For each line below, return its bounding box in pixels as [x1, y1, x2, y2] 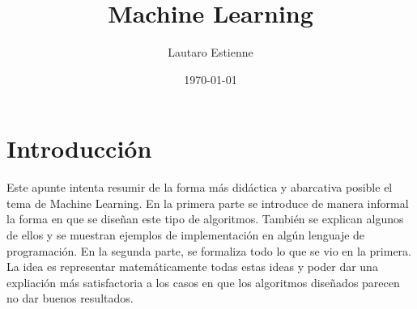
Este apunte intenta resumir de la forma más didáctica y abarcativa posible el [6, 179, 393, 196]
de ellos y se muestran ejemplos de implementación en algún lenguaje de [6, 226, 365, 243]
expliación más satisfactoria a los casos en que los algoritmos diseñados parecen [6, 273, 400, 290]
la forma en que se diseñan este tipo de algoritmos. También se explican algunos [6, 210, 404, 227]
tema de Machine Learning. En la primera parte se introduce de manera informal [6, 194, 409, 211]
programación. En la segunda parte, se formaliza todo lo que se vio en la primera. [6, 242, 411, 259]
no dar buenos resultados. [6, 290, 134, 307]
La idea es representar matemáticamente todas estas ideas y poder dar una [6, 258, 378, 275]
